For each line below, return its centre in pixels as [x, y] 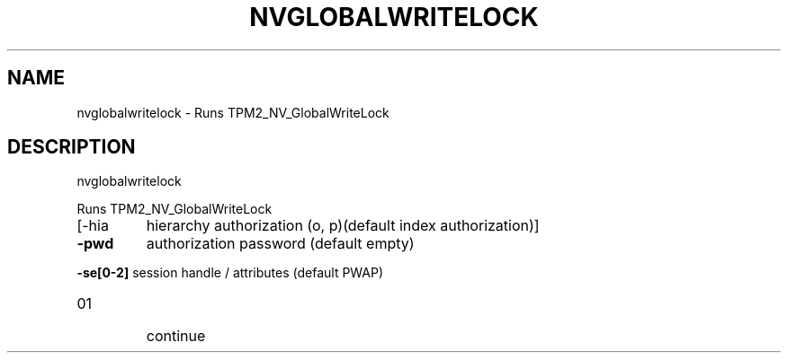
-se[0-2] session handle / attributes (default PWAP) [230, 273]
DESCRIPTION [72, 147]
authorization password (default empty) [280, 244]
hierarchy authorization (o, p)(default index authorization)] [343, 226]
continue [176, 336]
